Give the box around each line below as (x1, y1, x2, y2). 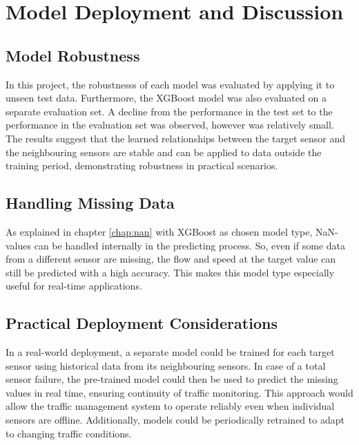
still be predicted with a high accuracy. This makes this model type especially (6, 265, 335, 279)
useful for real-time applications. (6, 278, 142, 293)
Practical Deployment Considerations (6, 312, 278, 334)
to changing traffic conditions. (6, 426, 132, 440)
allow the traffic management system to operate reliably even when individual (6, 399, 335, 413)
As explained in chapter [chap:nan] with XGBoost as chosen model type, (6, 224, 313, 238)
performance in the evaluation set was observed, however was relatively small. (6, 117, 334, 132)
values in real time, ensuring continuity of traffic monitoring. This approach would (6, 385, 353, 399)
